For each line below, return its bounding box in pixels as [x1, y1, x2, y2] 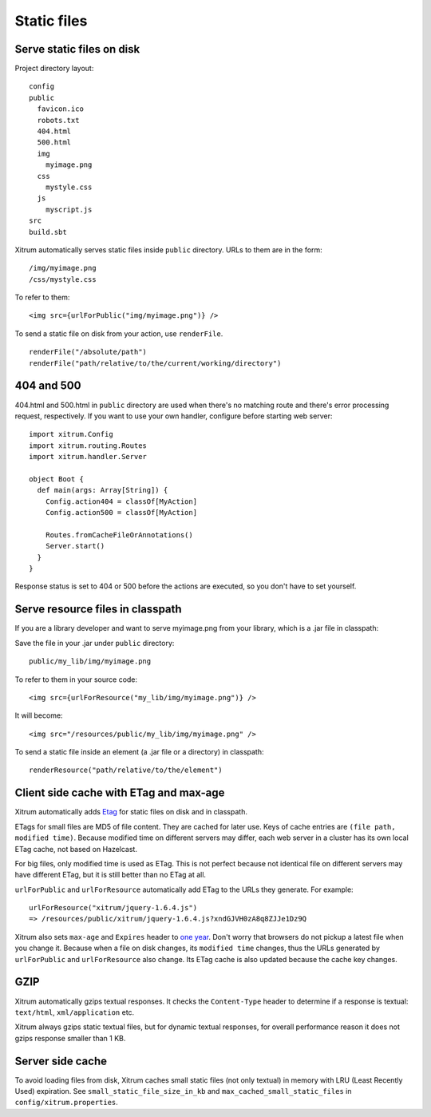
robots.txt [37, 116, 80, 125]
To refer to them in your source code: [14, 675, 138, 684]
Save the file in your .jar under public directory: [14, 638, 175, 648]
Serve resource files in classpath [14, 603, 183, 616]
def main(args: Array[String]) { [37, 485, 168, 495]
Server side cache [14, 1054, 108, 1067]
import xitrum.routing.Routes [29, 441, 148, 450]
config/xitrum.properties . [14, 1098, 119, 1107]
